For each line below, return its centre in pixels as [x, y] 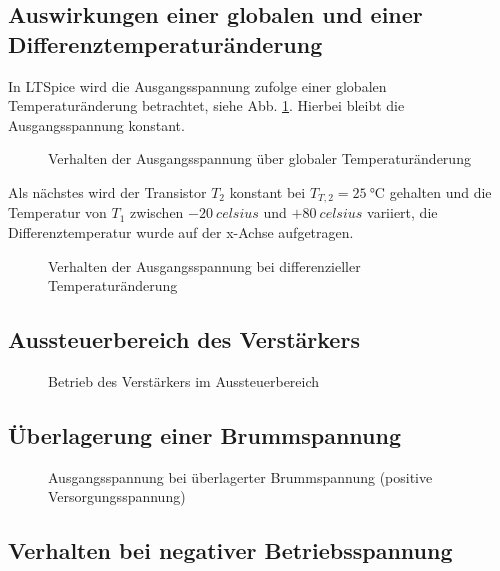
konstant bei [267, 191]
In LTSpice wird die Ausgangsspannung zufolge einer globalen [197, 85]
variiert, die [402, 212]
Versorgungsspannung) [117, 496]
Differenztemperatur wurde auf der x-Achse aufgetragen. [181, 232]
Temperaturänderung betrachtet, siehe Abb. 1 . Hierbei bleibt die [206, 105]
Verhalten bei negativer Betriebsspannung [230, 550]
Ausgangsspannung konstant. [96, 124]
